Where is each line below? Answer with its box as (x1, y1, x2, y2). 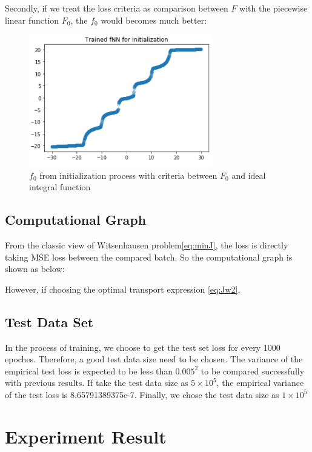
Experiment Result (5, 424, 167, 448)
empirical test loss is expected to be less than (5, 364, 173, 377)
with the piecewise (239, 2, 308, 14)
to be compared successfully (201, 364, 305, 377)
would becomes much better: (101, 13, 207, 26)
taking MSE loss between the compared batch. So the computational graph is (5, 250, 293, 263)
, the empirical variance (216, 376, 304, 389)
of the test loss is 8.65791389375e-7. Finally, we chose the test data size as (5, 388, 279, 400)
